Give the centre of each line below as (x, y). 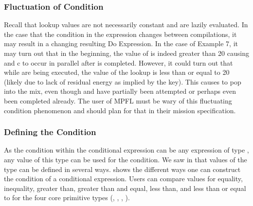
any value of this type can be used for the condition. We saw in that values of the (126, 159)
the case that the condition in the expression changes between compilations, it (120, 34)
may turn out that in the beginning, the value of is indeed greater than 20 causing (126, 53)
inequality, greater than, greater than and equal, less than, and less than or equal (125, 188)
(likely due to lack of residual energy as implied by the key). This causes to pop (123, 81)
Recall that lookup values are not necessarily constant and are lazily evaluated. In (126, 25)
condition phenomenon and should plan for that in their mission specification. (120, 110)
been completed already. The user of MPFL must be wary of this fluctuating (118, 100)
